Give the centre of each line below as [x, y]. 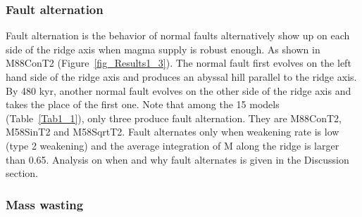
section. [22, 173]
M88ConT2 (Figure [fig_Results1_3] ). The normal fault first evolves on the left [179, 63]
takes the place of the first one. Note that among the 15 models [143, 104]
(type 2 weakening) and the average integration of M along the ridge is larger [173, 145]
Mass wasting [45, 204]
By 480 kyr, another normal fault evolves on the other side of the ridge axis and [179, 90]
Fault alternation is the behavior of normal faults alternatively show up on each [178, 35]
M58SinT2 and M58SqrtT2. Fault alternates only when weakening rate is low [173, 132]
